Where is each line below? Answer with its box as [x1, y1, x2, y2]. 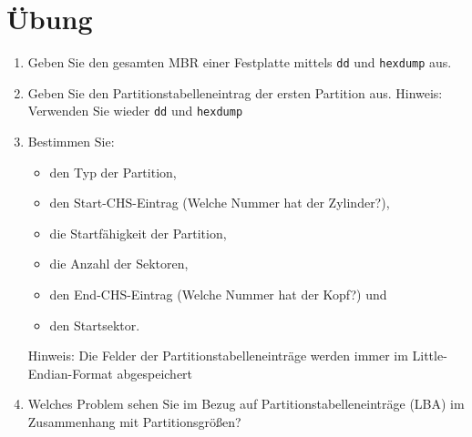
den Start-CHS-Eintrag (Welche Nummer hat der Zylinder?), [49, 193, 390, 212]
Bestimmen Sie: [27, 132, 115, 151]
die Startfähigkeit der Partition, [49, 223, 227, 242]
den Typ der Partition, [49, 162, 177, 181]
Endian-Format [27, 363, 113, 382]
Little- [412, 346, 447, 365]
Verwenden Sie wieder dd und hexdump [27, 101, 243, 120]
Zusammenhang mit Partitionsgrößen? [27, 412, 241, 431]
